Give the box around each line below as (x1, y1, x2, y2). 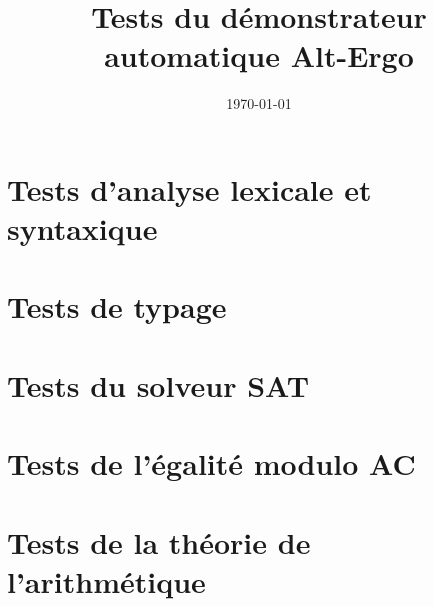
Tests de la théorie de (7, 521, 311, 562)
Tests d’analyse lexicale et (7, 168, 372, 209)
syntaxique (7, 208, 158, 249)
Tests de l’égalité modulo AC (7, 443, 416, 484)
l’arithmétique (7, 560, 206, 601)
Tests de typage (7, 286, 227, 327)
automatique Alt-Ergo (104, 35, 414, 76)
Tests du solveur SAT (7, 364, 310, 405)
